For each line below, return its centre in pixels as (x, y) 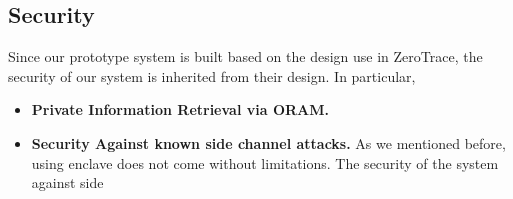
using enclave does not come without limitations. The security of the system (265, 162)
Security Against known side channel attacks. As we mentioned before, (268, 142)
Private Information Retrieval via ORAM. (180, 109)
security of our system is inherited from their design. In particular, (212, 75)
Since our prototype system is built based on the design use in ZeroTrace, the (245, 56)
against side (67, 182)
